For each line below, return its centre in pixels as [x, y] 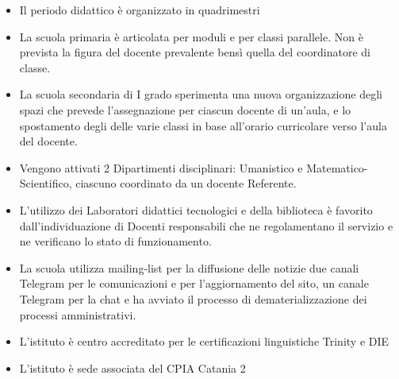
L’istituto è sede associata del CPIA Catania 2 [132, 367]
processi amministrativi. [78, 314]
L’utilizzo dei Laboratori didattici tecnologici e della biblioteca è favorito [196, 209]
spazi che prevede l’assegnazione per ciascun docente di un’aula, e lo [185, 109]
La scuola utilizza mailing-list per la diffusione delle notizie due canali [189, 267]
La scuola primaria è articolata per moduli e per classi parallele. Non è [191, 36]
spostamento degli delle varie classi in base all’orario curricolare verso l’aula [203, 125]
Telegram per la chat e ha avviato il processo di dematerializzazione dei [193, 298]
